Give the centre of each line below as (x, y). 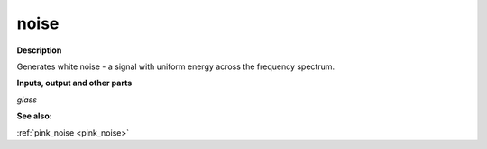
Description (39, 50)
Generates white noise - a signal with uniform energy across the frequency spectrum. (176, 66)
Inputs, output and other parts (74, 83)
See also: (35, 116)
